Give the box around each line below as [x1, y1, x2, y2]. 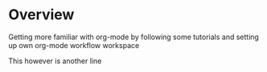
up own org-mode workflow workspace [8, 40, 140, 50]
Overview [8, 6, 75, 24]
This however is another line [8, 56, 102, 66]
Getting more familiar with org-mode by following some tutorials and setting [8, 32, 260, 42]
